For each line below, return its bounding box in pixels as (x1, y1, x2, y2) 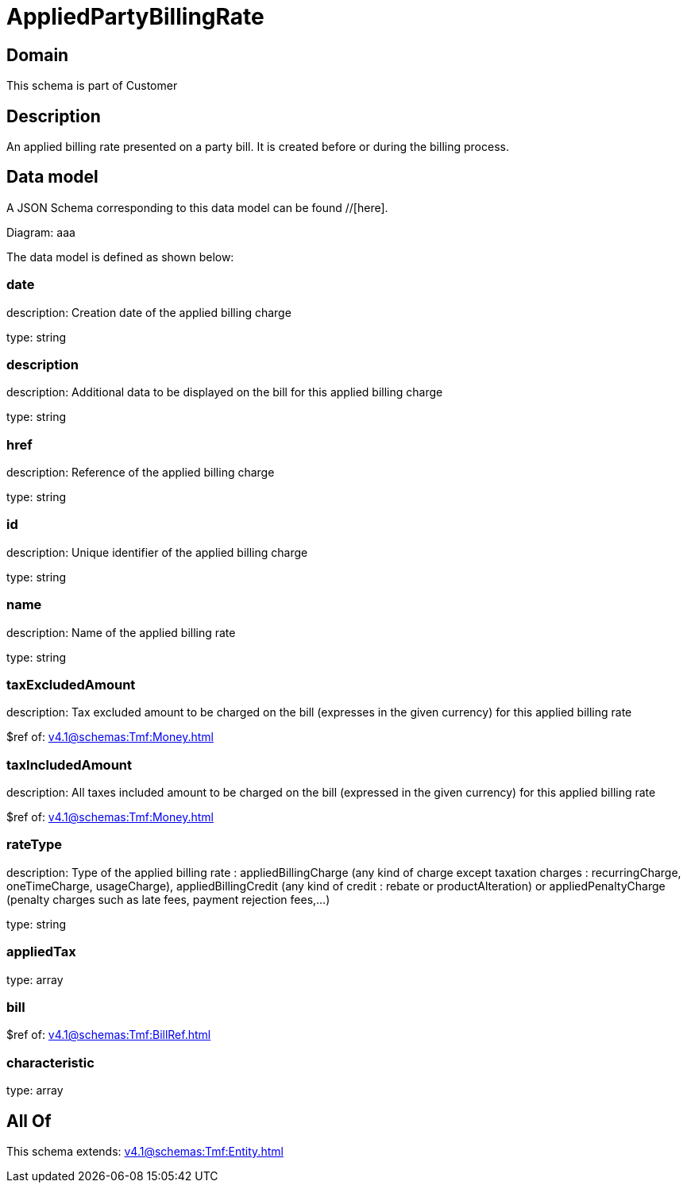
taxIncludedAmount (6, 756, 132, 773)
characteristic (6, 1054, 95, 1071)
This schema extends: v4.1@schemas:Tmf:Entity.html (6, 1144, 284, 1158)
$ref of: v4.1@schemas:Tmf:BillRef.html (6, 1028, 211, 1042)
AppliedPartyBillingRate (6, 3, 264, 30)
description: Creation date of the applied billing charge (6, 305, 291, 319)
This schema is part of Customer (6, 79, 178, 93)
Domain (6, 44, 69, 65)
